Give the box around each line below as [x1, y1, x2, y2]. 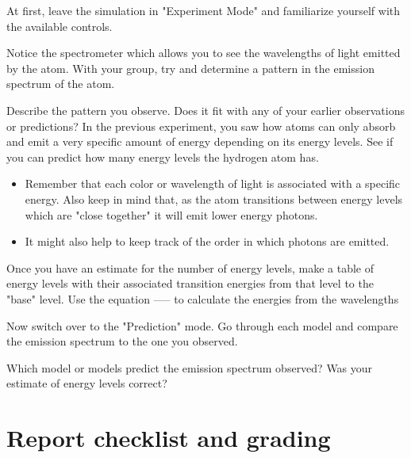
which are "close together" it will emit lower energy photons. [25, 206, 318, 223]
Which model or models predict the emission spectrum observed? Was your [6, 359, 373, 376]
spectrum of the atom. [6, 75, 115, 92]
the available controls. [6, 17, 113, 34]
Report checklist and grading [6, 422, 331, 454]
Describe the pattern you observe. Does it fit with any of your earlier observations [6, 101, 405, 118]
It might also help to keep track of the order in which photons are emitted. [25, 233, 390, 250]
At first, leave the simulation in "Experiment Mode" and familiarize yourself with [6, 2, 401, 18]
